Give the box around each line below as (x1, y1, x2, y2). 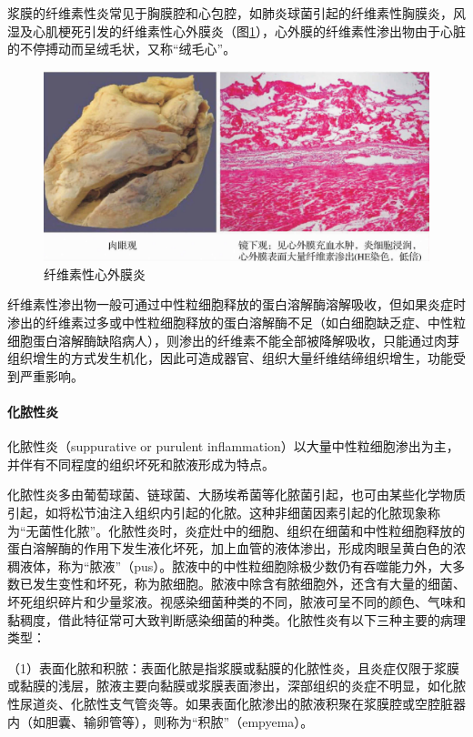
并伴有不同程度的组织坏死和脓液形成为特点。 (7, 454, 275, 473)
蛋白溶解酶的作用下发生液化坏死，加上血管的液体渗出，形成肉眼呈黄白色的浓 (7, 539, 466, 558)
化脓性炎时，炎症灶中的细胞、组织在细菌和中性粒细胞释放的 (108, 520, 466, 540)
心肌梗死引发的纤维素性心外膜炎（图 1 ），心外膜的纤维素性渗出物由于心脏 (32, 21, 466, 40)
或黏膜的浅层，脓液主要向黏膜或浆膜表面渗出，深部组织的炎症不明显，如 (7, 676, 440, 695)
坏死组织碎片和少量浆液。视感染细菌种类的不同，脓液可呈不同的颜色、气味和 (7, 592, 466, 611)
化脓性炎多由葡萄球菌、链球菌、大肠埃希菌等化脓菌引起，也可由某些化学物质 (7, 485, 466, 504)
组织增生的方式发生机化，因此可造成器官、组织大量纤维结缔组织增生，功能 (7, 348, 453, 368)
